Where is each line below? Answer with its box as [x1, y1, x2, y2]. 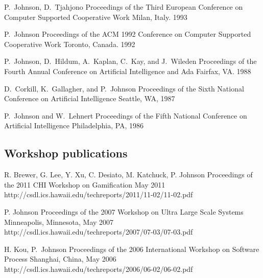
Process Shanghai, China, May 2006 [4, 253, 116, 264]
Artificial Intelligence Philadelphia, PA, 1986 [4, 120, 144, 131]
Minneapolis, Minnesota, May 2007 [4, 216, 114, 227]
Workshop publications [4, 145, 128, 161]
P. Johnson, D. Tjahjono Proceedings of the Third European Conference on [4, 2, 243, 12]
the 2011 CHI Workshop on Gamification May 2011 [4, 179, 165, 190]
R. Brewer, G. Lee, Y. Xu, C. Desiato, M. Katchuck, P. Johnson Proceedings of [4, 169, 253, 180]
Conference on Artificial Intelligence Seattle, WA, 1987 [4, 93, 175, 104]
